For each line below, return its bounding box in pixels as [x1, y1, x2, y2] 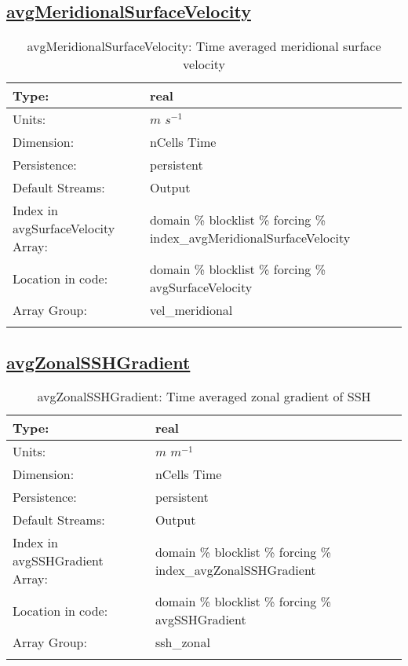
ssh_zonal [155, 633, 210, 652]
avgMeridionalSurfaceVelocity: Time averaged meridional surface [27, 37, 381, 56]
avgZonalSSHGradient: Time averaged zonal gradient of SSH [37, 387, 371, 406]
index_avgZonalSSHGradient [155, 560, 316, 579]
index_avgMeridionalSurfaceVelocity [149, 228, 351, 247]
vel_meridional [149, 301, 233, 320]
